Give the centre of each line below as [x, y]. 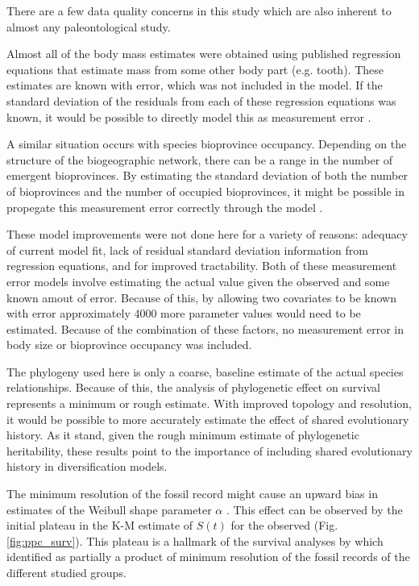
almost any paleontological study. [89, 26]
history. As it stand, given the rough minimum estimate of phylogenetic [183, 435]
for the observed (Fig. [284, 525]
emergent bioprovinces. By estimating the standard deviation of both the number [207, 175]
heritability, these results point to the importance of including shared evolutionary [209, 450]
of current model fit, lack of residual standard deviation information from [187, 249]
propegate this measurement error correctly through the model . [165, 207]
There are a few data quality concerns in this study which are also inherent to [199, 10]
